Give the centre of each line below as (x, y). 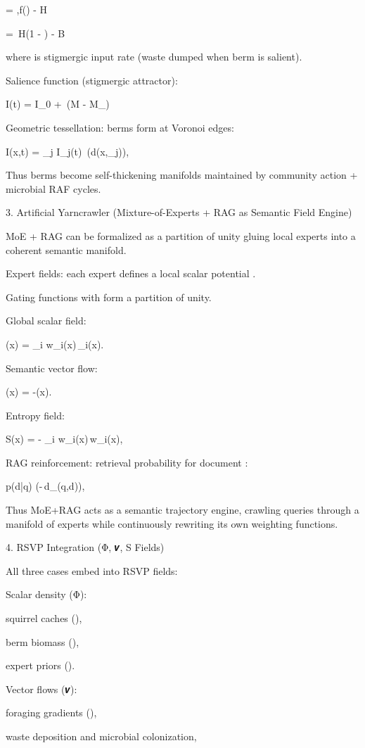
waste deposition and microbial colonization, (101, 736)
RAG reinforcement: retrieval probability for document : (127, 462)
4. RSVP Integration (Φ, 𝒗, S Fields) (85, 547)
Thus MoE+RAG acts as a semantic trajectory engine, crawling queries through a (182, 510)
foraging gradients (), (51, 712)
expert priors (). (40, 665)
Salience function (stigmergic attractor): (92, 80)
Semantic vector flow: (52, 368)
